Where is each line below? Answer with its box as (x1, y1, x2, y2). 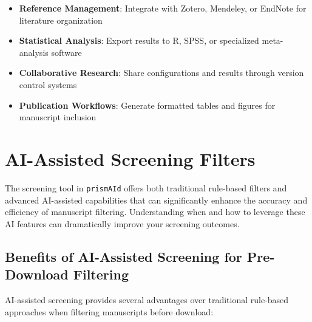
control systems (19, 78, 77, 91)
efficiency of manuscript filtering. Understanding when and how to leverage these (5, 205, 305, 218)
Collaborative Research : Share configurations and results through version (19, 66, 304, 79)
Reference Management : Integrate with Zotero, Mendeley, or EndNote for (19, 2, 307, 14)
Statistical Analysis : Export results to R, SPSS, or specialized (19, 34, 259, 47)
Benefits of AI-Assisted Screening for (5, 247, 242, 265)
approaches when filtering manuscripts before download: (5, 305, 214, 318)
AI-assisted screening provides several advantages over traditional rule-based (5, 293, 289, 306)
